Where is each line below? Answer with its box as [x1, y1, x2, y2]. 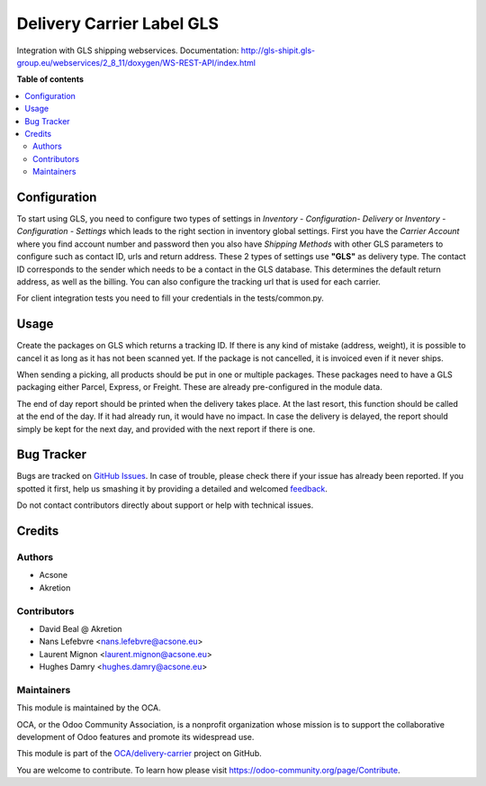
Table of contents [16, 74, 85, 85]
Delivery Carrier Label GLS [16, 14, 220, 33]
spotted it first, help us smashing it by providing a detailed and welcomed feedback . [16, 483, 328, 494]
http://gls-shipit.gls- [240, 45, 315, 56]
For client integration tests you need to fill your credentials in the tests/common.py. [16, 293, 324, 303]
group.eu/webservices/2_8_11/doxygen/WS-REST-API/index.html [16, 57, 256, 68]
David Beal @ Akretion [39, 623, 122, 634]
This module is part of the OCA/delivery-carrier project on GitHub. [16, 748, 263, 759]
